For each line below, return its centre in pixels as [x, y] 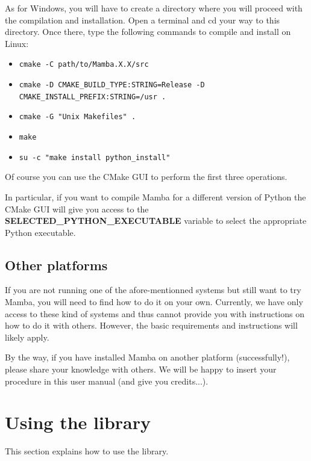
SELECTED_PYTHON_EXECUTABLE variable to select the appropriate [156, 221]
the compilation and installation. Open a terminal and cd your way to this [143, 20]
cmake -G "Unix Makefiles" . [77, 117]
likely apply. [27, 337]
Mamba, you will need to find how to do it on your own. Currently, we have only [154, 302]
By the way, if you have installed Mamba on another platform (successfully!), [147, 357]
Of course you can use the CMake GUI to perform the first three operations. [146, 177]
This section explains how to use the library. [87, 451]
